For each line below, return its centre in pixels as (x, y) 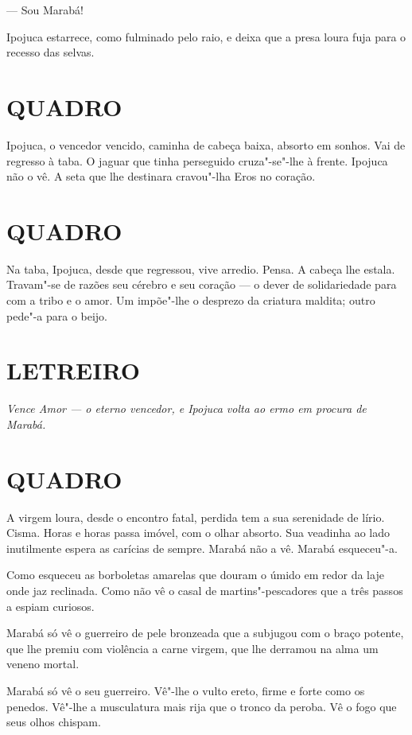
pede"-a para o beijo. (57, 315)
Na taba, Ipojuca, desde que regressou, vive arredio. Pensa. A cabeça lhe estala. (201, 268)
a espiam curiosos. (51, 606)
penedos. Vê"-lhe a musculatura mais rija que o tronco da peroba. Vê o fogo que (202, 706)
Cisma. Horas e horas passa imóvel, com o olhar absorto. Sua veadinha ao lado (198, 533)
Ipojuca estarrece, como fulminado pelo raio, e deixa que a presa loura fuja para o (206, 36)
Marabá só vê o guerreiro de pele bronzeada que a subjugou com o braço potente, (205, 633)
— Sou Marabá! (45, 10)
